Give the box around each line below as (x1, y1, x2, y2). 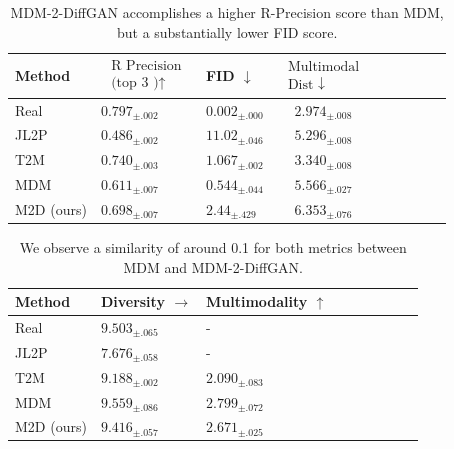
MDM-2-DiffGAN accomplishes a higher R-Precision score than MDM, (10, 2, 444, 22)
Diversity (100, 291, 165, 312)
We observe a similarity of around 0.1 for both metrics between (19, 236, 407, 257)
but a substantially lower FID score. (116, 21, 338, 42)
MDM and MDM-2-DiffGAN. (123, 256, 304, 277)
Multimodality (206, 291, 308, 312)
